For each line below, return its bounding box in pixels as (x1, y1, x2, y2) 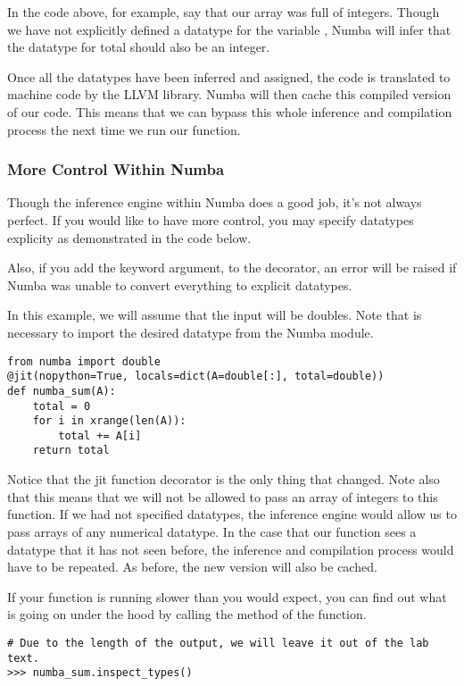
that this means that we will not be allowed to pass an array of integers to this (7, 487, 438, 506)
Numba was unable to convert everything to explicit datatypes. (7, 275, 352, 294)
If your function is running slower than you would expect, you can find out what (7, 587, 447, 606)
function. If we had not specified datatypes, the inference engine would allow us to (7, 505, 457, 523)
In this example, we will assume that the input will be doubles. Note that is (7, 305, 422, 324)
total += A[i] (58, 429, 142, 442)
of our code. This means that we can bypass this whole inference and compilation (7, 102, 452, 121)
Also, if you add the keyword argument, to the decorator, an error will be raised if (7, 258, 457, 277)
